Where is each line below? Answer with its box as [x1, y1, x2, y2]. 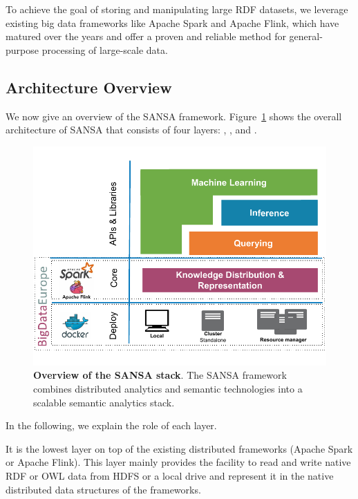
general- [289, 29, 323, 44]
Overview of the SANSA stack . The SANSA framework [33, 368, 287, 382]
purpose [6, 42, 39, 57]
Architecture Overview [6, 76, 172, 97]
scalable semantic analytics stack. [33, 395, 175, 409]
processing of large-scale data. [41, 42, 168, 57]
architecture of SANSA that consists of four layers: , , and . [6, 122, 257, 137]
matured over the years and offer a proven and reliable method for [6, 29, 286, 44]
